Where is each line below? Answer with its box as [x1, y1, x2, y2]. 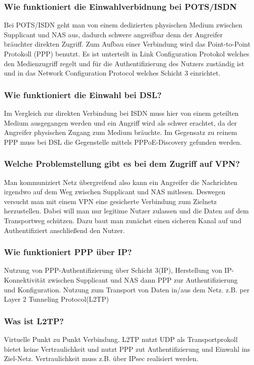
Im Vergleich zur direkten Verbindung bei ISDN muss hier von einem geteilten [4, 108, 239, 118]
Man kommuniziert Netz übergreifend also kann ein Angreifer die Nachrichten [4, 177, 238, 187]
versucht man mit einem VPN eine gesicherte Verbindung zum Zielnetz [4, 196, 217, 206]
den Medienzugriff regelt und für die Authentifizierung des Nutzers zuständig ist [4, 58, 244, 68]
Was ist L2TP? [4, 314, 64, 327]
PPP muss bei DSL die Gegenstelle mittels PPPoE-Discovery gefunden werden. [4, 136, 242, 147]
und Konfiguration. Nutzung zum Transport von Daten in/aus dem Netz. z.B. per [4, 284, 250, 294]
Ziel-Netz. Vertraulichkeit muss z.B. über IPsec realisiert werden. [4, 353, 199, 364]
